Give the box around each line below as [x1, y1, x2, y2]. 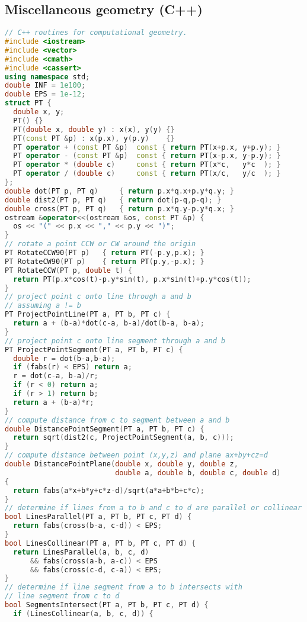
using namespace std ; [5, 72, 90, 81]
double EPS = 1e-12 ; [5, 90, 86, 99]
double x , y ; [13, 108, 65, 117]
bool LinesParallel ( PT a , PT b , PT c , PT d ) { [5, 513, 192, 521]
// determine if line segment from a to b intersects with [5, 583, 242, 592]
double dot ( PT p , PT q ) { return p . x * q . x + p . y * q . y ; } [5, 186, 234, 195]
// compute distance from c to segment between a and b [5, 415, 230, 424]
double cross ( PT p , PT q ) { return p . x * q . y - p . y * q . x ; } [5, 204, 234, 213]
